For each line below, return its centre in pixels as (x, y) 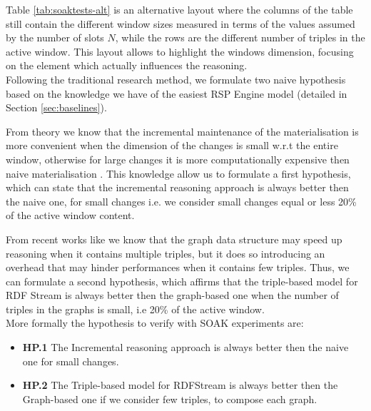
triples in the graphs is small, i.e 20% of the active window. (135, 309)
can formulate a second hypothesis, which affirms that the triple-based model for (182, 281)
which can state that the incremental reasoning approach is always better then (177, 187)
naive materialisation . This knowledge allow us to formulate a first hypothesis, (178, 173)
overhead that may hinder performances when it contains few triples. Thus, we (178, 267)
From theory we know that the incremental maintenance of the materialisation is (182, 131)
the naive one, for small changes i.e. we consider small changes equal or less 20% (181, 201)
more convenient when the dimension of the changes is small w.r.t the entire (172, 145)
